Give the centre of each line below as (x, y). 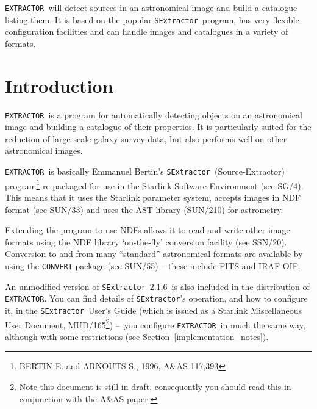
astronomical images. (44, 150)
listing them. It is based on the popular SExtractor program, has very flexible (152, 19)
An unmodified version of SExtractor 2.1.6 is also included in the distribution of (157, 286)
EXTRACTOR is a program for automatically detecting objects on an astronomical (154, 114)
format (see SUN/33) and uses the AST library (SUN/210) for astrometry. (144, 209)
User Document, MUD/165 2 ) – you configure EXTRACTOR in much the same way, (155, 324)
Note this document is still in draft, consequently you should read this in (155, 387)
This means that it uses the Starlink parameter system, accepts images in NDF (153, 197)
